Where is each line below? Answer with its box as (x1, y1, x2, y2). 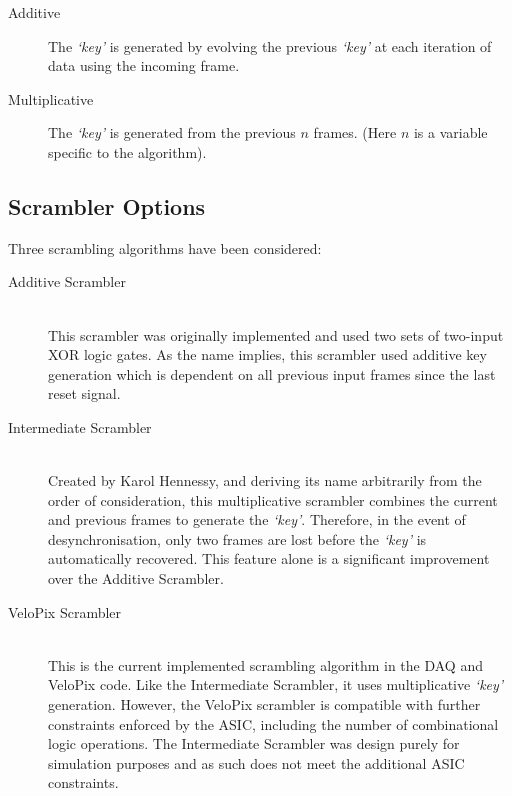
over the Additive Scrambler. (48, 568, 224, 589)
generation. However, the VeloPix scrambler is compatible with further (48, 694, 481, 715)
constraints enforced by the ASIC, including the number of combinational (48, 713, 499, 734)
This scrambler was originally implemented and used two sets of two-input (48, 324, 504, 345)
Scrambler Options (8, 190, 206, 221)
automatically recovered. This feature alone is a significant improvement (48, 548, 490, 569)
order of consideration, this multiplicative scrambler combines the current (48, 489, 498, 510)
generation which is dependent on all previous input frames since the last (48, 363, 496, 384)
